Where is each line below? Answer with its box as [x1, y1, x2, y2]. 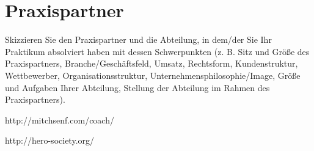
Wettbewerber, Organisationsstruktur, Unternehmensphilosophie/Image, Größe [5, 68, 301, 81]
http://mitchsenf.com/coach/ [5, 113, 114, 126]
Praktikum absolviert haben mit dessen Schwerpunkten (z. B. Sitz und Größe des [5, 45, 310, 57]
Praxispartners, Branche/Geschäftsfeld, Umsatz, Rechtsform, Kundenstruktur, [5, 57, 298, 70]
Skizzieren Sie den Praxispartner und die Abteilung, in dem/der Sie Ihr [5, 33, 272, 46]
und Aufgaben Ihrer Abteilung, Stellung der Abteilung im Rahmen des [5, 81, 270, 94]
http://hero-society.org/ [5, 134, 95, 147]
